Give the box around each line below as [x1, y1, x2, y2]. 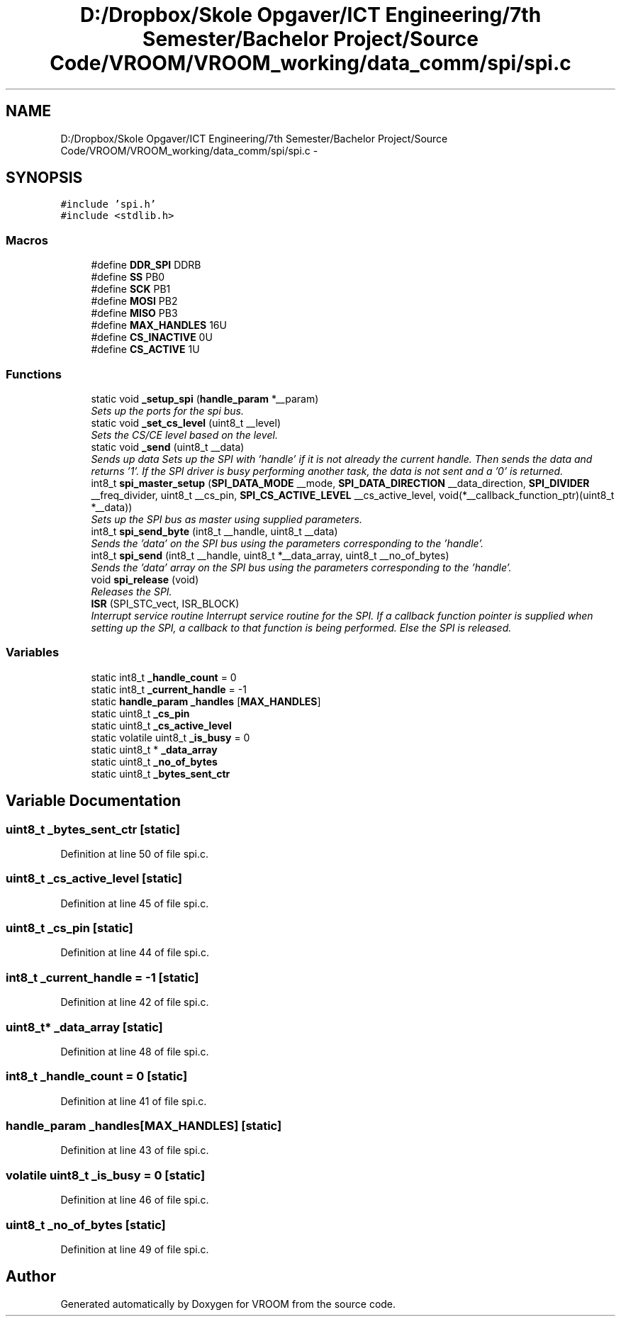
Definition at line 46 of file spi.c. [60, 1194, 209, 1206]
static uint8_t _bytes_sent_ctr [91, 767, 230, 780]
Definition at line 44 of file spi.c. [60, 946, 210, 959]
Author [6, 1267, 56, 1286]
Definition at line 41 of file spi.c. [60, 1094, 207, 1107]
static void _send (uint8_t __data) [91, 440, 245, 453]
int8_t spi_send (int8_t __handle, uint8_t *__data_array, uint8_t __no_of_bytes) [91, 549, 449, 561]
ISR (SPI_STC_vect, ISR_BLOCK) [91, 597, 240, 610]
